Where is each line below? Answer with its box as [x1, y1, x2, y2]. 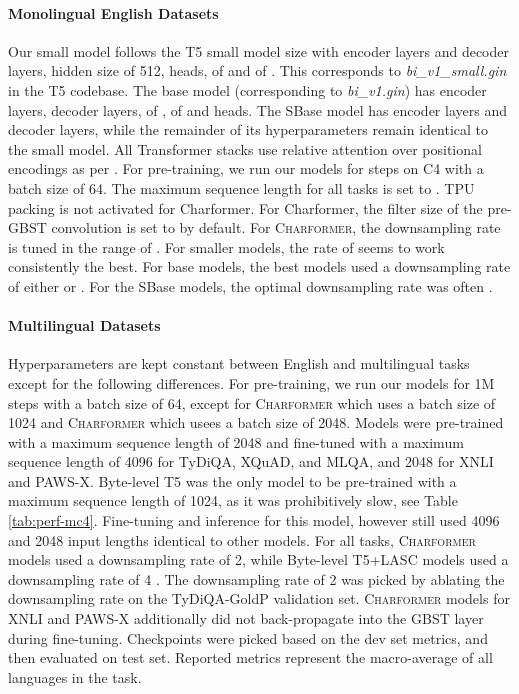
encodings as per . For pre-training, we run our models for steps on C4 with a [8, 158, 484, 179]
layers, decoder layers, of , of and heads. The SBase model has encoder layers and [8, 99, 507, 120]
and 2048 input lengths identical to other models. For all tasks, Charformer [8, 529, 476, 550]
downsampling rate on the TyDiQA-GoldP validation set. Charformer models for [8, 588, 510, 609]
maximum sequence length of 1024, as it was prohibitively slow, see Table [8, 490, 458, 511]
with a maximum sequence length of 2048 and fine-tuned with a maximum [8, 431, 464, 452]
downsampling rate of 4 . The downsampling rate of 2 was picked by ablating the [8, 568, 505, 589]
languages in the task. [8, 666, 142, 687]
